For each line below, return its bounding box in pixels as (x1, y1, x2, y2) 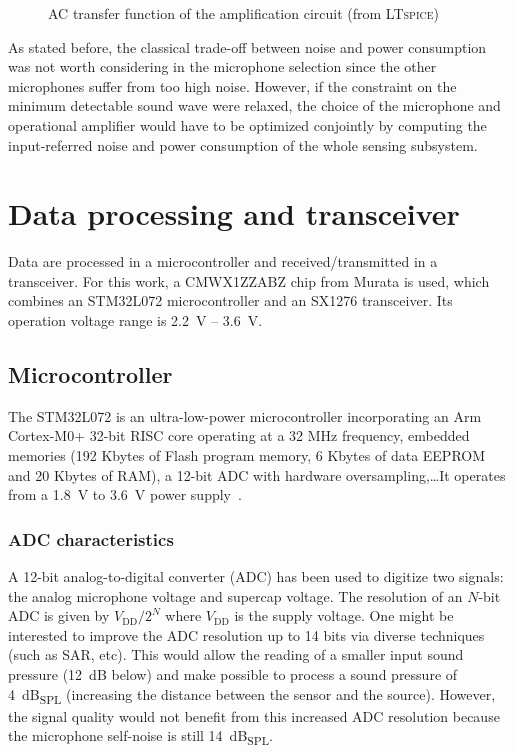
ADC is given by (8, 605, 110, 626)
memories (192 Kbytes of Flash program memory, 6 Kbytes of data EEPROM (8, 445, 486, 466)
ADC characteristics (8, 526, 174, 551)
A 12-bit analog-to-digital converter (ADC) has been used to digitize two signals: (8, 566, 504, 587)
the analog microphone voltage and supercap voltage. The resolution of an (8, 585, 463, 606)
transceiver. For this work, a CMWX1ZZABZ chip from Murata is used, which (8, 270, 490, 291)
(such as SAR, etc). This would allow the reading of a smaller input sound (8, 644, 464, 665)
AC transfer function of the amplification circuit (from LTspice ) (48, 3, 439, 23)
